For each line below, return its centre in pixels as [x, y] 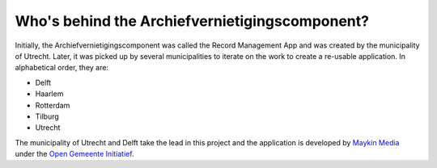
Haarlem [49, 94]
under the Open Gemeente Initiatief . [74, 154]
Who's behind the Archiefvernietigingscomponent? [192, 21]
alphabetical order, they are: [62, 68]
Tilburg [47, 116]
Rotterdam [53, 105]
